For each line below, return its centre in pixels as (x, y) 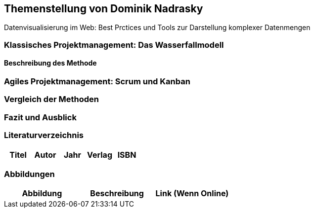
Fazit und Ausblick (40, 117)
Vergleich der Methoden (51, 99)
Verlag (100, 155)
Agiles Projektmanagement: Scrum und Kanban (97, 82)
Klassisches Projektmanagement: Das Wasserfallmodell (114, 45)
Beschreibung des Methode (50, 63)
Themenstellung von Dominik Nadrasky (104, 9)
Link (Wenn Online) (192, 194)
